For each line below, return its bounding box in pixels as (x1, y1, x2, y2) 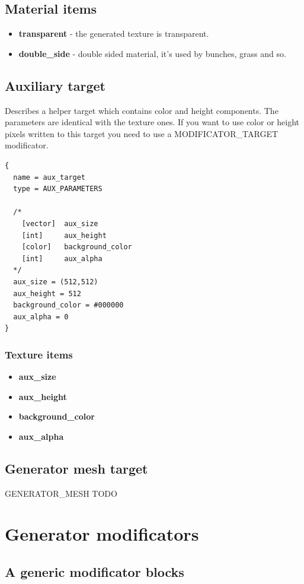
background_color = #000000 (13, 301, 124, 310)
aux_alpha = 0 (13, 312, 69, 321)
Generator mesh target (5, 459, 148, 477)
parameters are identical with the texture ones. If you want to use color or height (5, 116, 300, 128)
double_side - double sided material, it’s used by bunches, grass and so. (18, 47, 286, 59)
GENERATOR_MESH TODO (5, 487, 117, 499)
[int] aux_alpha (21, 254, 103, 263)
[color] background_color (21, 243, 132, 252)
